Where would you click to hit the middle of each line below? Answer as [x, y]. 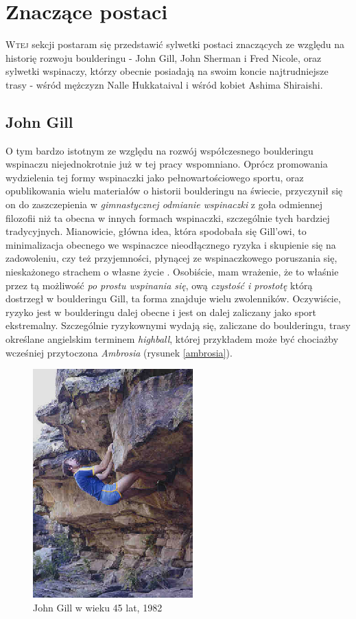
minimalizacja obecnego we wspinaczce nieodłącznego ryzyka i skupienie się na [171, 244]
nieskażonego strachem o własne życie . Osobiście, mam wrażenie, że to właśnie [172, 272]
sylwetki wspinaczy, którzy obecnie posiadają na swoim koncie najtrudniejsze [167, 71]
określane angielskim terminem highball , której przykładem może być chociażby [172, 339]
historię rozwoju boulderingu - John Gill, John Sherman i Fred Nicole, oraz [164, 57]
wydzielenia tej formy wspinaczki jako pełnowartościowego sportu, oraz [155, 177]
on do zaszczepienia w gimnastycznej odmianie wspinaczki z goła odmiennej [164, 204]
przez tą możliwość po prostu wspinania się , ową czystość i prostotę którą [159, 285]
